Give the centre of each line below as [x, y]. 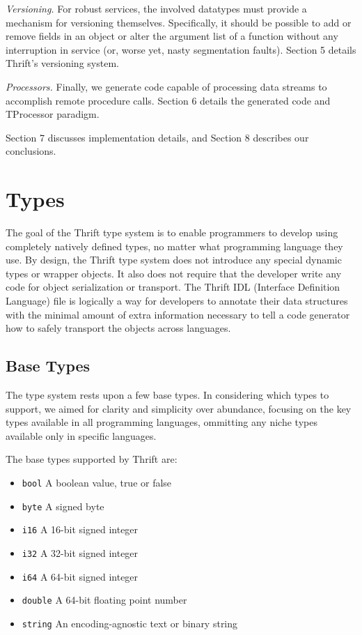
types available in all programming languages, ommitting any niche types [162, 422]
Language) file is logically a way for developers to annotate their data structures [177, 301]
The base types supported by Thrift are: [92, 459]
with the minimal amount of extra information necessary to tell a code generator [178, 314]
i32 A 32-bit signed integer [80, 552]
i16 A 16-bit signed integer [80, 529]
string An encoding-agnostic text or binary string [130, 623]
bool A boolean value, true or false [97, 482]
